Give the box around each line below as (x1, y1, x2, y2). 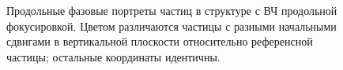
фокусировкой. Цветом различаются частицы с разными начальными (6, 17, 337, 34)
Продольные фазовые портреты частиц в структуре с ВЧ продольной (6, 2, 337, 18)
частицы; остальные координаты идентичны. (6, 48, 220, 64)
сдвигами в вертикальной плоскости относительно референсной (6, 33, 313, 50)
